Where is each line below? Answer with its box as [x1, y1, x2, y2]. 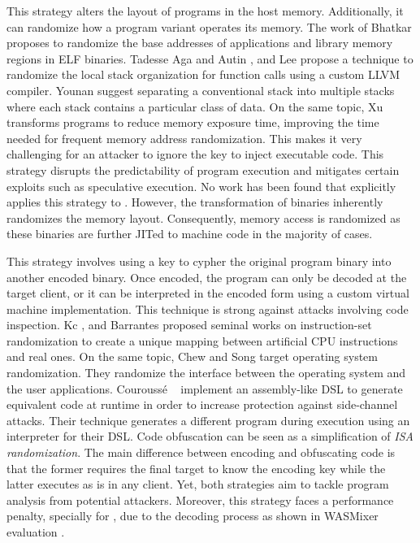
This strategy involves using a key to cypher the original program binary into [6, 252, 392, 269]
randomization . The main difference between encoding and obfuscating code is [6, 444, 396, 461]
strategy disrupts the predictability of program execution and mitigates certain [6, 161, 400, 178]
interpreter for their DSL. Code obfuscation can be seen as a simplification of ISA [6, 428, 414, 445]
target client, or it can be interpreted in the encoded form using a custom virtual [6, 285, 409, 302]
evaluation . [6, 523, 65, 540]
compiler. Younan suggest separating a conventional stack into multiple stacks [6, 81, 395, 98]
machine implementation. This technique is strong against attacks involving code [6, 300, 409, 317]
